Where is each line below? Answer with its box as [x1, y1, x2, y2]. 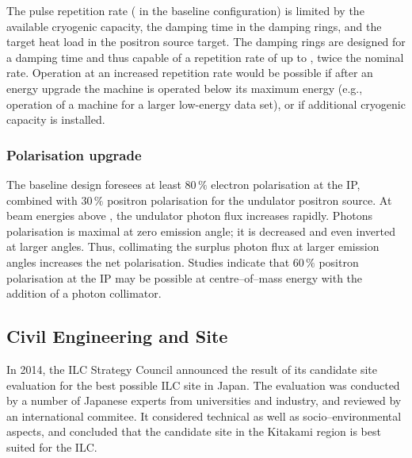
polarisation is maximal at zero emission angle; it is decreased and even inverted [6, 222, 395, 239]
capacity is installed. [6, 111, 105, 128]
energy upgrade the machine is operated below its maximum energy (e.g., [6, 79, 363, 96]
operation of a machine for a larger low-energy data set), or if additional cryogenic [6, 95, 406, 112]
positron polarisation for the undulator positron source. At [107, 191, 392, 208]
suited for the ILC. [6, 438, 97, 455]
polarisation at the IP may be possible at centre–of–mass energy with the [6, 269, 363, 286]
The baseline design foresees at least [6, 175, 181, 192]
